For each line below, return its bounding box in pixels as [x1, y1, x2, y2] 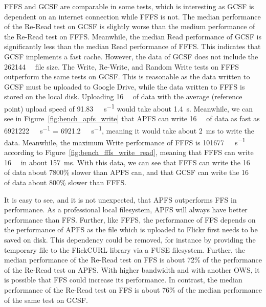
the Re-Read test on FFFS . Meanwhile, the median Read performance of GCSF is [4, 31, 261, 41]
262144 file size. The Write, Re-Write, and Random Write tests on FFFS [4, 61, 239, 72]
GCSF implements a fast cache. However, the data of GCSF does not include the [4, 51, 258, 61]
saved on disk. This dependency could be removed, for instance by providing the [4, 234, 256, 245]
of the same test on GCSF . [4, 294, 88, 305]
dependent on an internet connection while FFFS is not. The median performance [4, 11, 261, 21]
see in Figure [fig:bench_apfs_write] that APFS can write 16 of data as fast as [4, 113, 260, 124]
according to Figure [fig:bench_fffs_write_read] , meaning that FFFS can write [4, 147, 254, 158]
